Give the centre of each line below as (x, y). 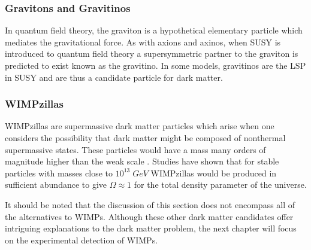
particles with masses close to (59, 173)
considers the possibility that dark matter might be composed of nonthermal (145, 138)
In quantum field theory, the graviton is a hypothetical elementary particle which (154, 30)
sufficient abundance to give (56, 185)
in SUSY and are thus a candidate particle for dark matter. (114, 77)
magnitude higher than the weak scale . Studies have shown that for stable (142, 161)
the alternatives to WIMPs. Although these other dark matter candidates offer (149, 216)
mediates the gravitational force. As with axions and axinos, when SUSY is (143, 42)
